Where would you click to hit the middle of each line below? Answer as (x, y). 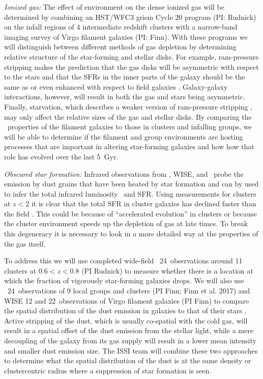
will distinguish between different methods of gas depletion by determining (120, 47)
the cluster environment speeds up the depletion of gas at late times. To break (126, 223)
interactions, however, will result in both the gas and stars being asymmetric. (125, 97)
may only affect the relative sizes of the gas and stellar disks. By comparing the (128, 116)
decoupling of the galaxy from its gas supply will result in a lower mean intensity (130, 340)
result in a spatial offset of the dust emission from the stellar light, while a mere (129, 330)
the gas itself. (25, 243)
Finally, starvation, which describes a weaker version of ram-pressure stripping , (128, 106)
